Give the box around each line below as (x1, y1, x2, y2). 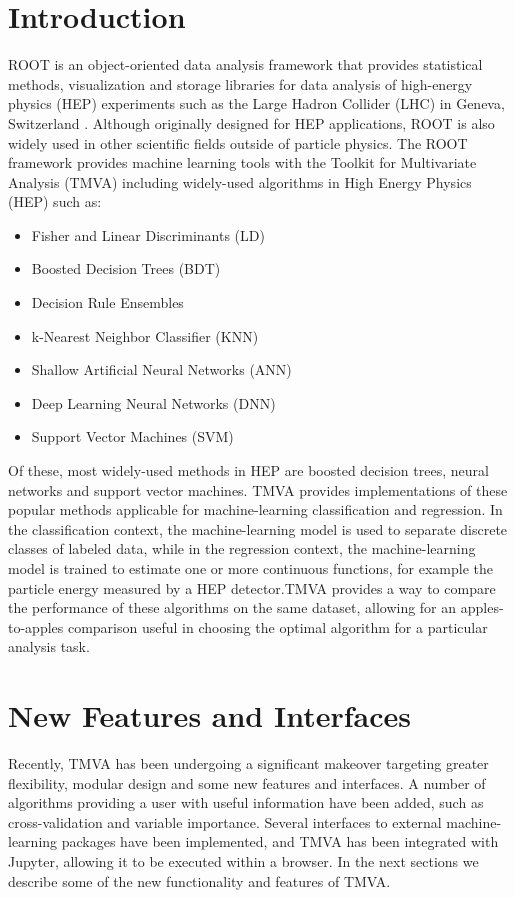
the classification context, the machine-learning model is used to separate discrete (8, 518, 508, 539)
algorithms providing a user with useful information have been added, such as (8, 792, 484, 813)
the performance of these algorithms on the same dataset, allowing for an (8, 597, 457, 618)
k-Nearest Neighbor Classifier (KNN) (31, 325, 259, 346)
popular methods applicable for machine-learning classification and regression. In (8, 499, 503, 520)
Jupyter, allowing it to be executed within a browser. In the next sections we (8, 851, 479, 872)
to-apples (8, 616, 64, 637)
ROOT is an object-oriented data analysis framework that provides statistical (8, 54, 483, 75)
